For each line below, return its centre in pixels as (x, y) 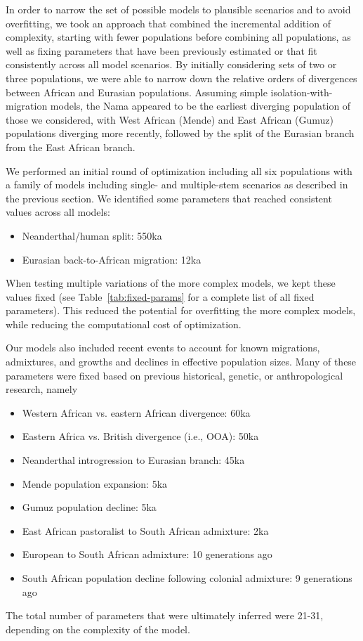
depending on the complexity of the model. (98, 629)
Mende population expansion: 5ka (95, 483)
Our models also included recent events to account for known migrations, (163, 348)
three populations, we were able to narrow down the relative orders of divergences (181, 78)
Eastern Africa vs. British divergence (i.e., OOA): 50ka (140, 436)
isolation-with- (302, 92)
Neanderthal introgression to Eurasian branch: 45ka (133, 460)
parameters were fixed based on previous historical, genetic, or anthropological (174, 375)
